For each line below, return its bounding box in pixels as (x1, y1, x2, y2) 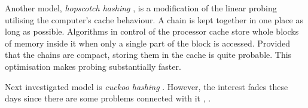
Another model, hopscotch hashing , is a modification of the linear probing (5, 2, 277, 14)
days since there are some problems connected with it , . (5, 92, 211, 104)
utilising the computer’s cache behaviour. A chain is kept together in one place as (5, 13, 303, 26)
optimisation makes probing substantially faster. (5, 60, 181, 72)
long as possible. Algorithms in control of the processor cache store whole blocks (5, 25, 299, 38)
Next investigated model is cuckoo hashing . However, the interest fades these (5, 80, 288, 92)
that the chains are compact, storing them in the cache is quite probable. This (5, 48, 292, 61)
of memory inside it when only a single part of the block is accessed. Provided (5, 36, 291, 49)
